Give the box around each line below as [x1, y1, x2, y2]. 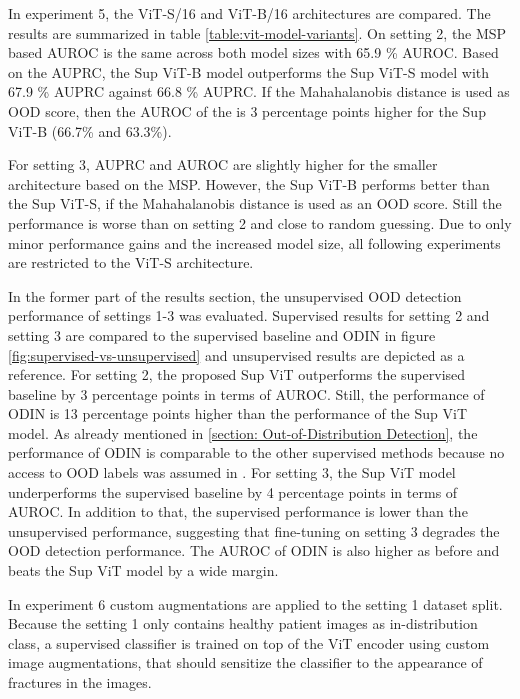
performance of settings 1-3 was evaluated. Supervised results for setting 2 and [8, 305, 490, 326]
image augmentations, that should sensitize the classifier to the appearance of [8, 652, 483, 673]
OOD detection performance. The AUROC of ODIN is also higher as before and [8, 540, 500, 561]
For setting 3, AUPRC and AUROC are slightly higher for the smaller [8, 154, 438, 175]
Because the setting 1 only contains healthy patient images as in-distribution [8, 613, 478, 634]
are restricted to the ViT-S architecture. [8, 252, 254, 273]
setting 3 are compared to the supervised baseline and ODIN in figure [8, 324, 436, 345]
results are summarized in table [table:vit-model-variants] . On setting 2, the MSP [8, 22, 507, 43]
